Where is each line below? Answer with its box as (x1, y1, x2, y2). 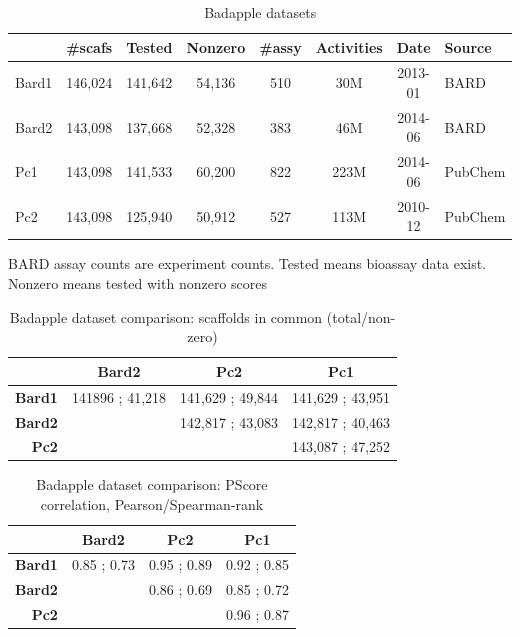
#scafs (66, 36, 113, 57)
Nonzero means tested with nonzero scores (8, 273, 267, 294)
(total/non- (326, 306, 396, 327)
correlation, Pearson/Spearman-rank (40, 494, 264, 515)
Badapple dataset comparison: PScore (36, 474, 268, 495)
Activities (315, 36, 383, 57)
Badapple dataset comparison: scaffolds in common (9, 306, 323, 327)
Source (444, 36, 492, 57)
